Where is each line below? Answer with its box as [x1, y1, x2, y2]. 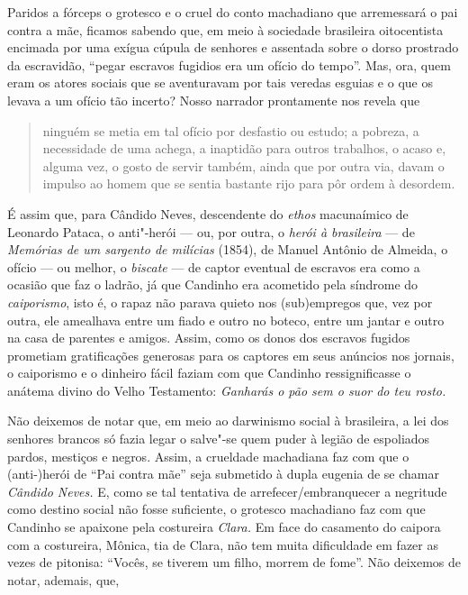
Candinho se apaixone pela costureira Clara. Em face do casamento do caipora [7, 517, 441, 536]
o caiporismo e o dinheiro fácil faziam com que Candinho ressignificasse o [7, 363, 411, 382]
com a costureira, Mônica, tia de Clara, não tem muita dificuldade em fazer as [7, 535, 438, 554]
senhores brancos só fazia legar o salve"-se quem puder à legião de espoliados [7, 429, 430, 448]
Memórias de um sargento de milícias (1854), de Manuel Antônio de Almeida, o [7, 240, 448, 259]
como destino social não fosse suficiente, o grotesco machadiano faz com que [7, 499, 426, 518]
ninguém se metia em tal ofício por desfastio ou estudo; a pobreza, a [42, 121, 419, 140]
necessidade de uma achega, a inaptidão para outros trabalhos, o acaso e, [42, 139, 446, 158]
